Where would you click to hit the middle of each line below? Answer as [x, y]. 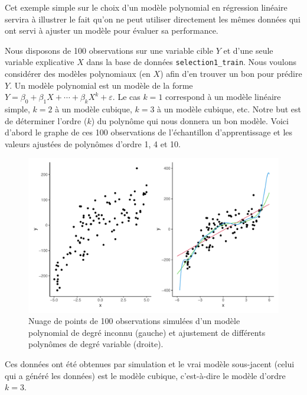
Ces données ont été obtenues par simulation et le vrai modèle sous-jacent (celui [150, 364]
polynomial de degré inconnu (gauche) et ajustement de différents [147, 332]
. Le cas [126, 97]
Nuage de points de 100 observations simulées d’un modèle [134, 321]
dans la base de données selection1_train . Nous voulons [192, 62]
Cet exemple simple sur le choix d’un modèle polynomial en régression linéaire [146, 7]
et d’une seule [248, 50]
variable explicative [40, 62]
